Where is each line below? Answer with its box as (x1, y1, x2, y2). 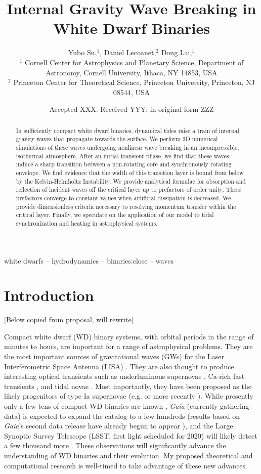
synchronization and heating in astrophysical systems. (16, 219, 158, 227)
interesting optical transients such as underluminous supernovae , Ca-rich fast (4, 371, 245, 381)
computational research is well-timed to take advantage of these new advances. (4, 460, 247, 470)
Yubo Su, (68, 47, 97, 58)
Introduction (4, 285, 94, 306)
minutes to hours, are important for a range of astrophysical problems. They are (4, 341, 253, 352)
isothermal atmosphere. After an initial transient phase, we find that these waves (16, 151, 229, 160)
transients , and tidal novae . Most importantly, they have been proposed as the (4, 380, 251, 391)
